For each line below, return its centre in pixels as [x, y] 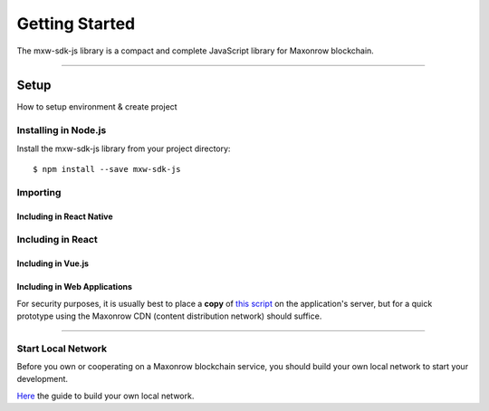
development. [42, 379]
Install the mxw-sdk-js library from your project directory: [124, 148]
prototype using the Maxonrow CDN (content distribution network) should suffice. [169, 316]
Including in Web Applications [75, 287]
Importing [39, 192]
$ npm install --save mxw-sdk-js [107, 169]
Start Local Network [62, 349]
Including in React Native [65, 216]
